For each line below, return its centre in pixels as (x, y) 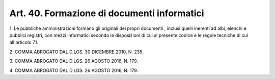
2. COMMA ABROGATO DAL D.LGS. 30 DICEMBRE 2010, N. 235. (76, 52)
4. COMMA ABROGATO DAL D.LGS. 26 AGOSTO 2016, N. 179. (74, 70)
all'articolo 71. (24, 43)
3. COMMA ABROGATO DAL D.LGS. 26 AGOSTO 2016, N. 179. (74, 61)
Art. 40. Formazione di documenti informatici (107, 13)
